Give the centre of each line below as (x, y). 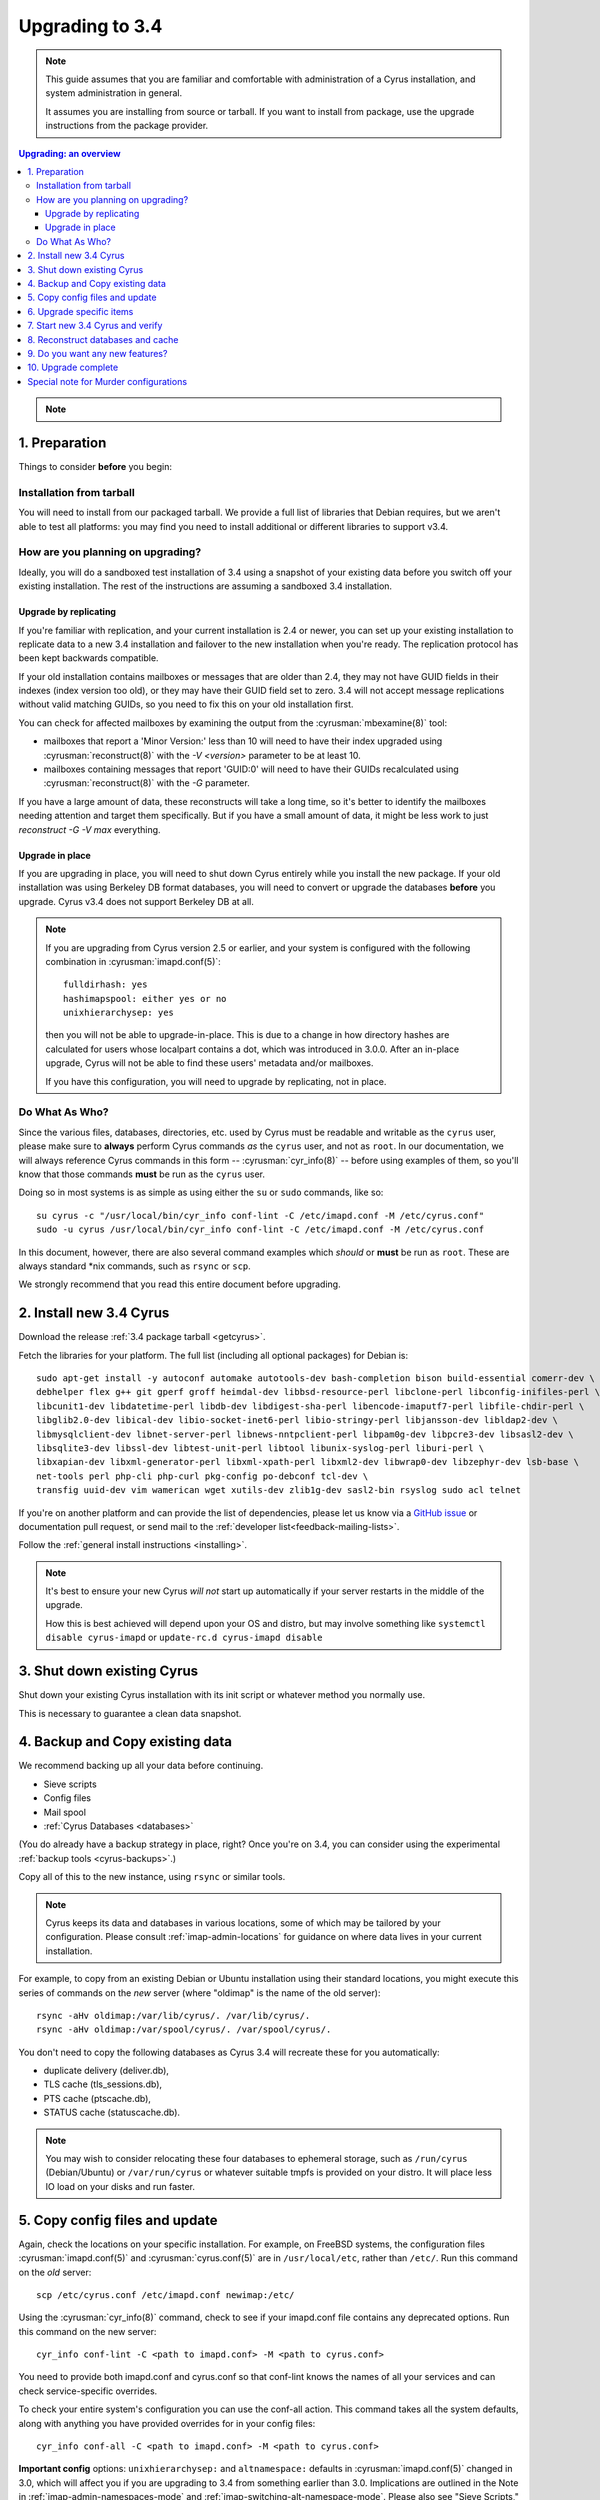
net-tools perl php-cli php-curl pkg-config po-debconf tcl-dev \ (202, 1476)
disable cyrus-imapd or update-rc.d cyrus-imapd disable (184, 1637)
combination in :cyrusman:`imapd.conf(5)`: (133, 961)
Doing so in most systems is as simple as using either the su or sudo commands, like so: (201, 1192)
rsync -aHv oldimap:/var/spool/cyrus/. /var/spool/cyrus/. (184, 2029)
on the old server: (55, 2272)
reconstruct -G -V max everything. (89, 829)
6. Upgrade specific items (80, 311)
